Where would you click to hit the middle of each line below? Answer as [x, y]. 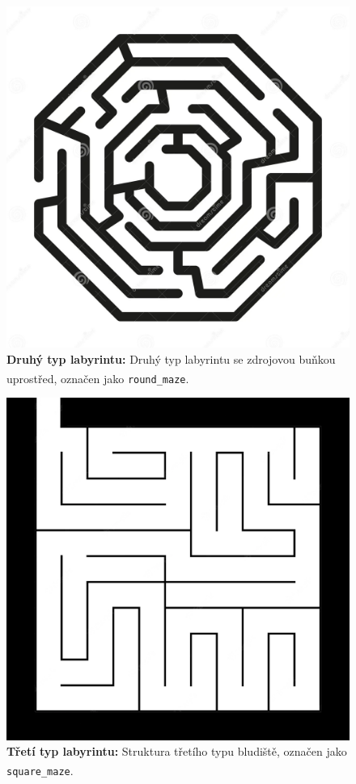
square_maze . [40, 770]
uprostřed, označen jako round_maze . [98, 378]
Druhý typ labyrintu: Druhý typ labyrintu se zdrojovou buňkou [171, 358]
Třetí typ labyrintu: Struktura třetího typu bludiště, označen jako [177, 751]
